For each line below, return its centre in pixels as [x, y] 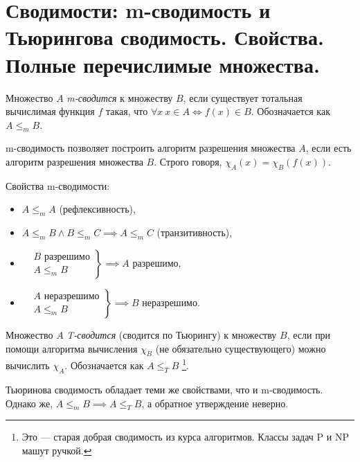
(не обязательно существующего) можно [241, 348]
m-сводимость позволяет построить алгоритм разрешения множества [151, 148]
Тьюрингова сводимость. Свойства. [165, 37]
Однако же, [29, 403]
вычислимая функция [50, 111]
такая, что [127, 111]
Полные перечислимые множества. [163, 64]
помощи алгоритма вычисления [72, 348]
